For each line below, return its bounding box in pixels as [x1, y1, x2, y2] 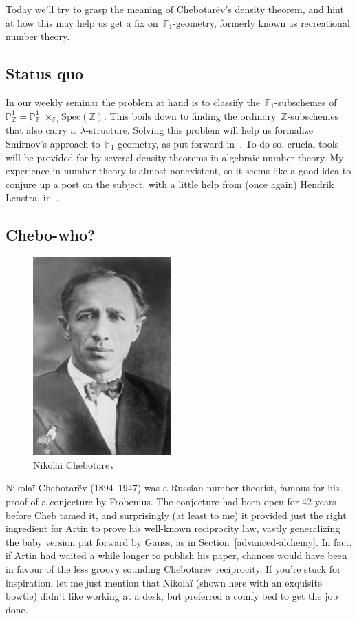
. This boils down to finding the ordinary [103, 108, 277, 123]
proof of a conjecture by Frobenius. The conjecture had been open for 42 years [6, 494, 336, 508]
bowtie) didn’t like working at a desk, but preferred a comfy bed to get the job [6, 589, 338, 603]
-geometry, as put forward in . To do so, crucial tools [114, 136, 339, 151]
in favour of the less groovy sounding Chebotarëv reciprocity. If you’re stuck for [6, 561, 341, 576]
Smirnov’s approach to [6, 136, 100, 151]
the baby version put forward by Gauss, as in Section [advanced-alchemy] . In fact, [6, 534, 352, 549]
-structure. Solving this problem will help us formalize [85, 123, 314, 137]
